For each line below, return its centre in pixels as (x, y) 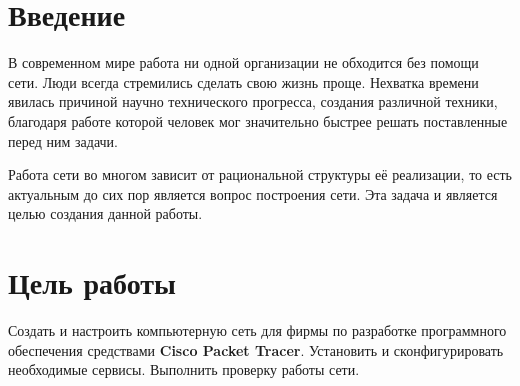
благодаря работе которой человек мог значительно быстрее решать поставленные (258, 120)
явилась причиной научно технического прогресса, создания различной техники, (253, 101)
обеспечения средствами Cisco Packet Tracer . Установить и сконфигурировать (256, 349)
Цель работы (92, 282)
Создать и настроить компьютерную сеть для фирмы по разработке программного (257, 330)
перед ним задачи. (63, 140)
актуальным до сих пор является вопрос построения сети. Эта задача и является (253, 193)
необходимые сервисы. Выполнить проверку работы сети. (184, 369)
